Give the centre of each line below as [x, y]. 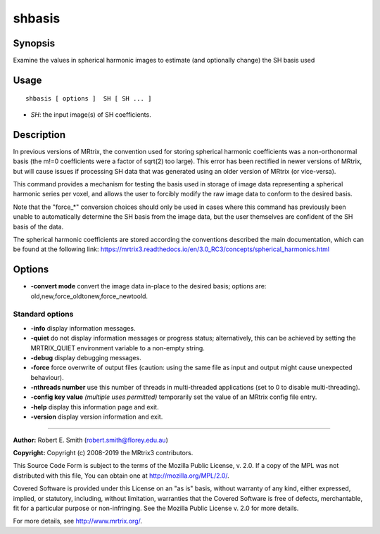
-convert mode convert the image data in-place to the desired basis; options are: [148, 286]
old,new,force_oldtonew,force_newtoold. [89, 296]
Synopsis [34, 43]
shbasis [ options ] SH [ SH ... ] [89, 99]
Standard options [43, 314]
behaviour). [47, 377]
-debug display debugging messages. [86, 357]
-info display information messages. [83, 328]
